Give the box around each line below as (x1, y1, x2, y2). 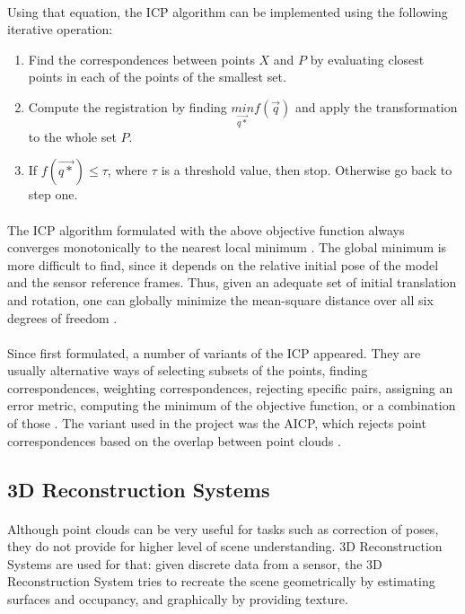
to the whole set (28, 127, 117, 145)
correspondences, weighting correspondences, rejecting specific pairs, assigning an (7, 378, 453, 397)
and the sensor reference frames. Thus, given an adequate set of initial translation (7, 273, 457, 292)
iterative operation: (7, 20, 113, 39)
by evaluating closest (310, 49, 425, 68)
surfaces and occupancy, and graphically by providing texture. (7, 590, 348, 608)
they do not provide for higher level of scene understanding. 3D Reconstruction (7, 537, 443, 556)
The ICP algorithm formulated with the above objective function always (7, 220, 405, 239)
